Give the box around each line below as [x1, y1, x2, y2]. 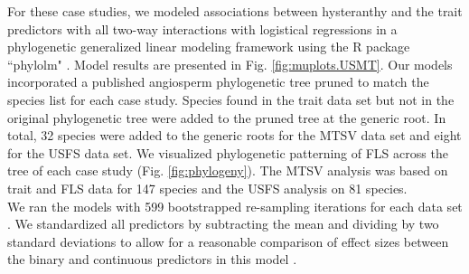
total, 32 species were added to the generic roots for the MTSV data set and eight [7, 126, 462, 145]
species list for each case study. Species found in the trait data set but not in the [7, 90, 455, 109]
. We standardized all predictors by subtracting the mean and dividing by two [7, 214, 439, 233]
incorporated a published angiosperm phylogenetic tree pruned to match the [7, 72, 429, 91]
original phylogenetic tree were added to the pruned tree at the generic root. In [7, 108, 446, 127]
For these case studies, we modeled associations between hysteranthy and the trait [7, 2, 463, 20]
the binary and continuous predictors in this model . [7, 250, 297, 269]
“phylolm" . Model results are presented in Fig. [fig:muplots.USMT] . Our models [7, 54, 453, 73]
